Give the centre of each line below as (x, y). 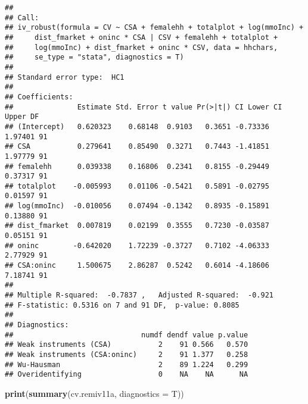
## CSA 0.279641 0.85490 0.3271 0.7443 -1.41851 (137, 147)
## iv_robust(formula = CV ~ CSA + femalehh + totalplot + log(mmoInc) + (154, 28)
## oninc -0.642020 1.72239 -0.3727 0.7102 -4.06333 (137, 245)
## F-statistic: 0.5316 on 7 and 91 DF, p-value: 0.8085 (122, 305)
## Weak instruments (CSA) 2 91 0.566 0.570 (127, 345)
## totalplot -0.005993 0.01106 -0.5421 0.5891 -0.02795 (137, 186)
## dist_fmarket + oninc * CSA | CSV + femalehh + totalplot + (141, 37)
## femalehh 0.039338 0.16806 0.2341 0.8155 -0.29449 (137, 166)
